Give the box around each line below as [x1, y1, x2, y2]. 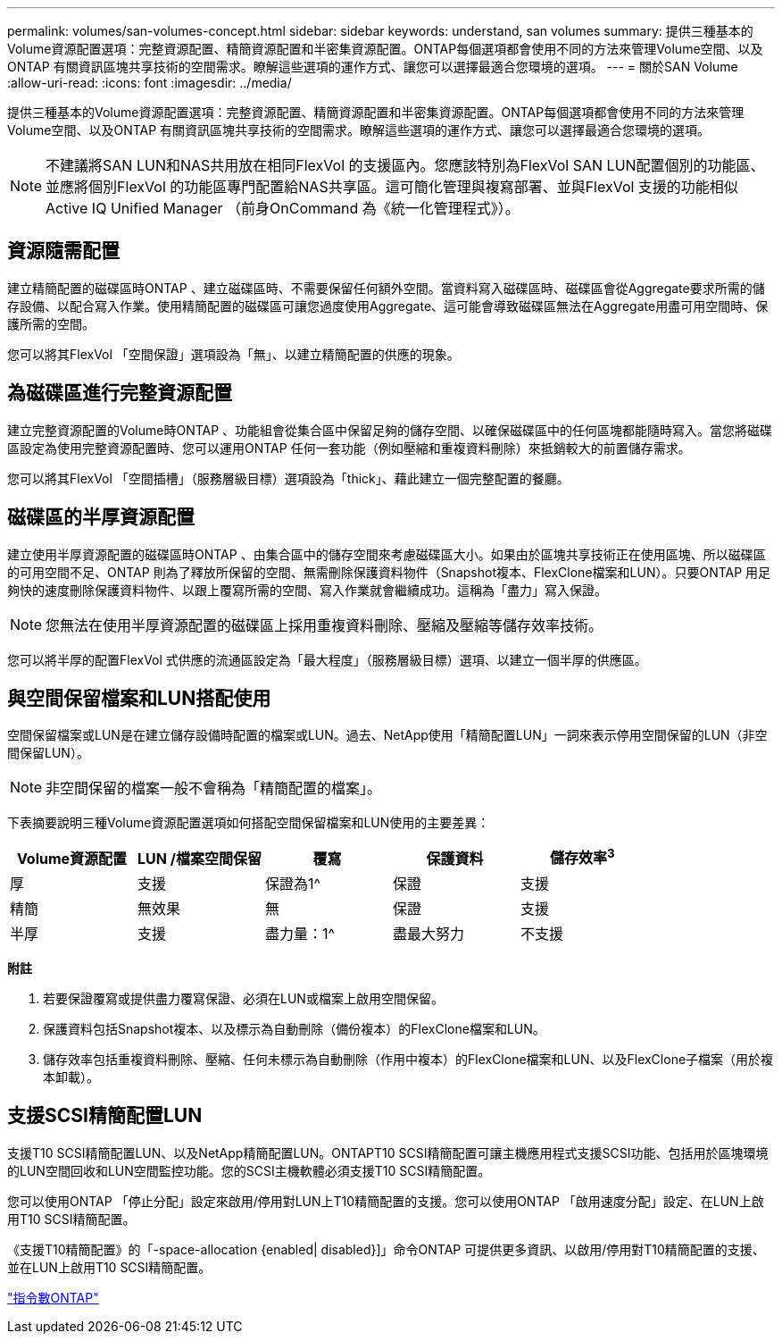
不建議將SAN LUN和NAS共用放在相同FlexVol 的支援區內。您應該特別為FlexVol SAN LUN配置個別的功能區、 [46, 156, 765, 174]
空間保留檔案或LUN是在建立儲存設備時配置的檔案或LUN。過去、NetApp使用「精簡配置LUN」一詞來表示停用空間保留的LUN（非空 [7, 727, 768, 743]
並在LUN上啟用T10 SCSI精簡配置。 [7, 1259, 212, 1275]
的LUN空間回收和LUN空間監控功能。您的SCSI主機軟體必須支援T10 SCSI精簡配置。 [7, 1162, 491, 1178]
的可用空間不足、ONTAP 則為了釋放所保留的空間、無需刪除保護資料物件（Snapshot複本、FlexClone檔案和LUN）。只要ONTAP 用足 [7, 564, 771, 580]
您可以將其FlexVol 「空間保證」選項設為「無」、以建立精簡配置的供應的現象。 [7, 346, 460, 362]
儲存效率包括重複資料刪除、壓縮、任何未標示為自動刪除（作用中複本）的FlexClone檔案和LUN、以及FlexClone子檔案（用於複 [43, 1051, 774, 1067]
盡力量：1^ [264, 924, 335, 943]
